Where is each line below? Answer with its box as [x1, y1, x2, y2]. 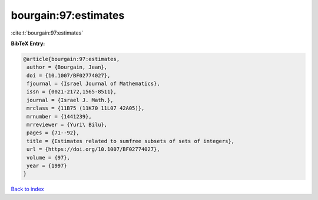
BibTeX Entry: [11, 40, 45, 47]
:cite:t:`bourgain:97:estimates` [11, 29, 84, 36]
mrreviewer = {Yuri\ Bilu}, [26, 121, 108, 128]
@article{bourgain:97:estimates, [23, 56, 120, 62]
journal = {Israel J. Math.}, [26, 97, 114, 103]
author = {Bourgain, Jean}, [26, 64, 108, 70]
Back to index [11, 185, 44, 193]
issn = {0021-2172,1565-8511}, [26, 89, 117, 95]
